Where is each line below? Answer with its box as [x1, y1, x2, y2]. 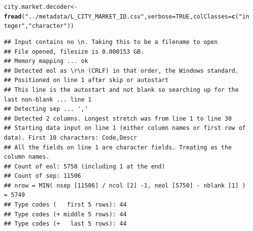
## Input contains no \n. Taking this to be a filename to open [4, 38, 218, 45]
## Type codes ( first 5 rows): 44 [4, 201, 127, 209]
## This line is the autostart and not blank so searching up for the [4, 86, 239, 93]
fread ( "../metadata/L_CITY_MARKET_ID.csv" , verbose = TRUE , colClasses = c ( [4, 13, 239, 20]
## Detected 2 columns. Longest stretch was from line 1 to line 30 [4, 115, 232, 122]
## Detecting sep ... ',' [4, 105, 88, 113]
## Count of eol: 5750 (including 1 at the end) [4, 163, 165, 170]
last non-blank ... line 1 [4, 96, 92, 103]
